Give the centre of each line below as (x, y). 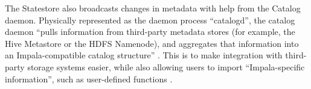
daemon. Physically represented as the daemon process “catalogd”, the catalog (150, 20)
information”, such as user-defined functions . (89, 78)
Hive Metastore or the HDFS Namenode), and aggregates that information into (152, 43)
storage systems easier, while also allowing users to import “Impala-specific (166, 66)
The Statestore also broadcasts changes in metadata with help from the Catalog (153, 8)
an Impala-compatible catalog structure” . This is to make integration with (144, 55)
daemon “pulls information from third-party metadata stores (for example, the (150, 32)
